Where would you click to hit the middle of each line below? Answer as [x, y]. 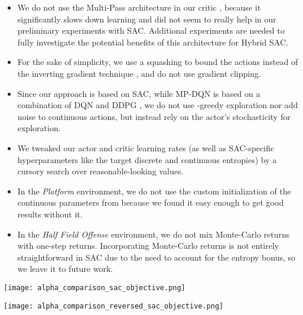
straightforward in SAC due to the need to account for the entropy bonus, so [157, 257]
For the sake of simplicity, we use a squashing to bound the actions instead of [158, 62]
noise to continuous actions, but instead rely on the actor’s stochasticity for [154, 116]
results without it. [50, 214]
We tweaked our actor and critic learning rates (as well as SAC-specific [146, 147]
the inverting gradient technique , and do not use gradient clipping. [139, 73]
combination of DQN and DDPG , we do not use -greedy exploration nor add [158, 105]
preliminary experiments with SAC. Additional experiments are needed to [151, 30]
